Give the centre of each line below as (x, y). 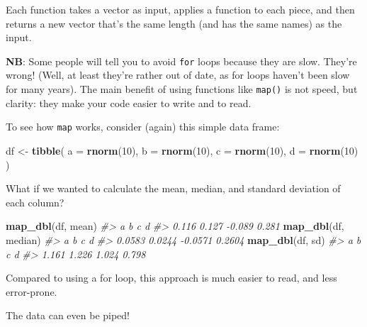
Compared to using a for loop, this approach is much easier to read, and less (171, 278)
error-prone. (32, 291)
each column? (35, 202)
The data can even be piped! (68, 315)
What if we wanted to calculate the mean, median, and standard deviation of (173, 188)
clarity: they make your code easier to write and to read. (129, 102)
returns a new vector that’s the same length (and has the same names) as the (174, 23)
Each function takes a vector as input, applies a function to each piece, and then (180, 9)
